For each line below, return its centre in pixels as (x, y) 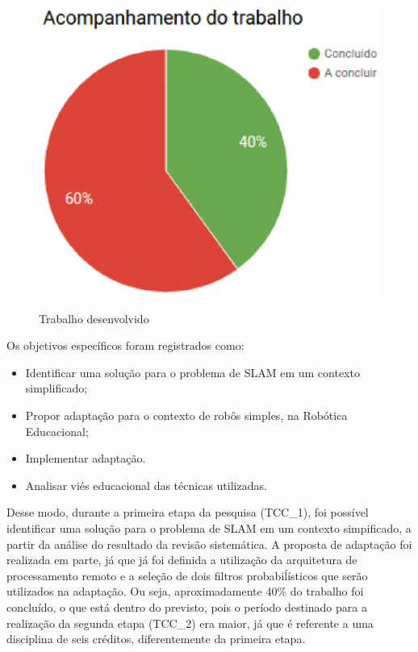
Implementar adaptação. (86, 458)
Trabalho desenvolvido (94, 318)
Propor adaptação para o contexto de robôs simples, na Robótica (186, 415)
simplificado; (56, 388)
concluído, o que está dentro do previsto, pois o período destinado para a (187, 606)
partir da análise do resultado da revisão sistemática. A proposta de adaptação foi (209, 544)
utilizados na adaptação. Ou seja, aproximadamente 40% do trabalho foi (185, 591)
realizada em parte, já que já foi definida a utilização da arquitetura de (182, 560)
